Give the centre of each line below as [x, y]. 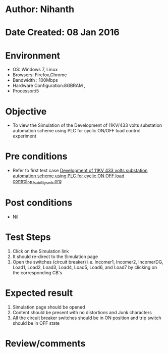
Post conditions [39, 203]
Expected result [39, 293]
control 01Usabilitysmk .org [37, 182]
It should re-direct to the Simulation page [55, 257]
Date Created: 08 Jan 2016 [62, 33]
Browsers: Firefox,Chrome [40, 75]
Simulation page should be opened [49, 307]
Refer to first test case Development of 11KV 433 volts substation [80, 171]
